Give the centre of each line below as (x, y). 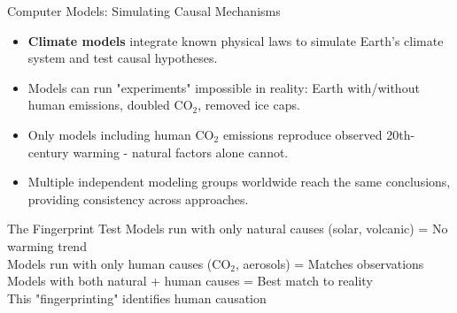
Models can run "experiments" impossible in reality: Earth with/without (224, 87)
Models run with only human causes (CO (119, 263)
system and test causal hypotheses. (123, 58)
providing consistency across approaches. (138, 198)
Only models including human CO (121, 134)
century (48, 152)
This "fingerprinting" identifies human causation (137, 298)
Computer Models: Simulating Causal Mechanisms (144, 11)
